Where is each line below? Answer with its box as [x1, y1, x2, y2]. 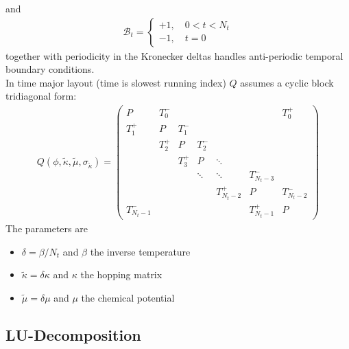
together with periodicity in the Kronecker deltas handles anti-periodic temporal [5, 48, 344, 63]
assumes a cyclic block [240, 75, 334, 89]
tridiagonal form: [5, 89, 77, 103]
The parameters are [5, 221, 88, 236]
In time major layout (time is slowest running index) [5, 75, 226, 89]
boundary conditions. [5, 62, 95, 76]
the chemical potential [81, 290, 175, 304]
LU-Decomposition [5, 324, 141, 345]
